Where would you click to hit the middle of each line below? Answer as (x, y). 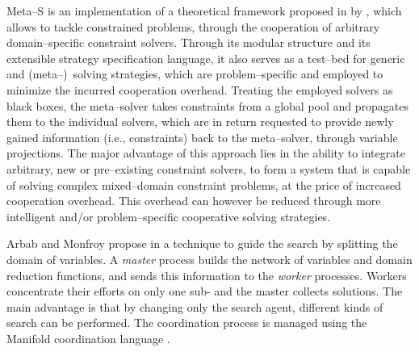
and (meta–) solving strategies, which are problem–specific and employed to (195, 74)
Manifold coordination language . (88, 338)
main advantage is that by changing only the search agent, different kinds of (195, 306)
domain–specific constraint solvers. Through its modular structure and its (189, 42)
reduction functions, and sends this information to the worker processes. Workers (207, 275)
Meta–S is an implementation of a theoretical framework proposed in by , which (204, 10)
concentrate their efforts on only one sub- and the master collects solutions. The (205, 291)
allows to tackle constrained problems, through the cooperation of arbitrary (193, 26)
